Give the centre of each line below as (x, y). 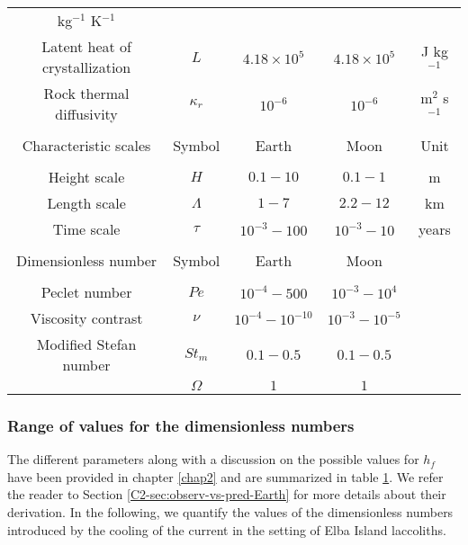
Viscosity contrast (86, 318)
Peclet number (86, 292)
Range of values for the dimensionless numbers (181, 425)
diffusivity (86, 114)
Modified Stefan (86, 344)
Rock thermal (86, 93)
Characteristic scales (86, 145)
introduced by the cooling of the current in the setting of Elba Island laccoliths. (227, 529)
